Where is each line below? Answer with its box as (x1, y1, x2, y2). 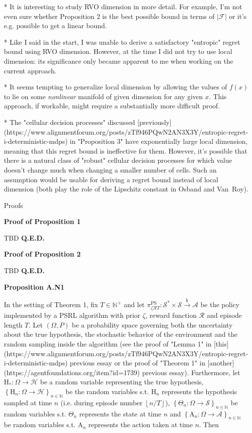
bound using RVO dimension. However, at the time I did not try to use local (4, 46, 233, 56)
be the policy (200, 299, 239, 310)
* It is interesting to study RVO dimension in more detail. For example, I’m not (4, 1, 242, 11)
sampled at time (4, 397, 52, 407)
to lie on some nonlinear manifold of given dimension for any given (4, 91, 203, 101)
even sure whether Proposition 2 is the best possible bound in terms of (4, 11, 215, 21)
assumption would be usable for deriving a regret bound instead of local (4, 174, 218, 184)
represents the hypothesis (162, 386, 237, 396)
